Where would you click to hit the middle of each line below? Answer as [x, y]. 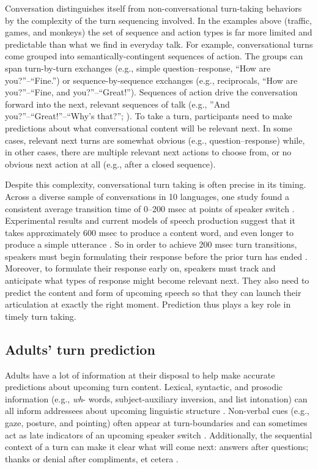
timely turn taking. [41, 316]
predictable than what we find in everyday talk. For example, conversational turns [159, 44]
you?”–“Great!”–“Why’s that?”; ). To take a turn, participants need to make [149, 116]
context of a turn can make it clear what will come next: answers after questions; [157, 447]
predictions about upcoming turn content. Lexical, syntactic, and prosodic [144, 387]
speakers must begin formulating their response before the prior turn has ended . [156, 256]
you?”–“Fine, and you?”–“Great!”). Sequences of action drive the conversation [151, 92]
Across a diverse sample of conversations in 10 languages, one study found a [147, 196]
